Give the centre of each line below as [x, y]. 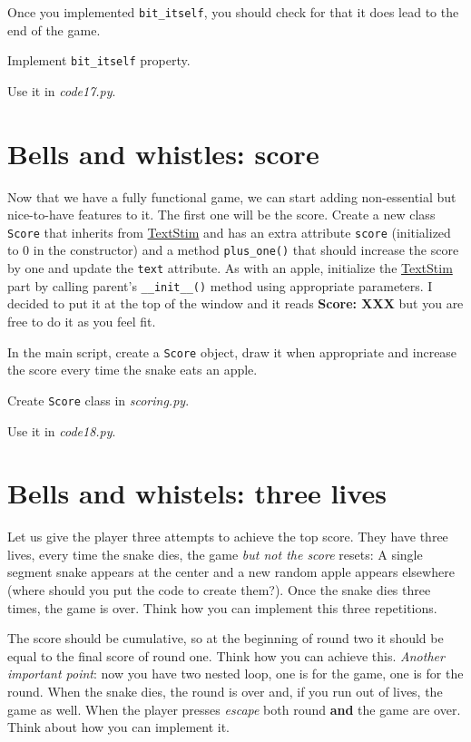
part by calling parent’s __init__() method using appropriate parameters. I [220, 285]
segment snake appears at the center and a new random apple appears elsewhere [231, 572]
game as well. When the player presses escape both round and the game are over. [234, 709]
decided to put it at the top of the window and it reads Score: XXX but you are [235, 303]
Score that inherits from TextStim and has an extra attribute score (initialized [229, 232]
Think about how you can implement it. [119, 727]
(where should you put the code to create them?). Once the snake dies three [219, 590]
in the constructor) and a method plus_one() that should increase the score [246, 250]
